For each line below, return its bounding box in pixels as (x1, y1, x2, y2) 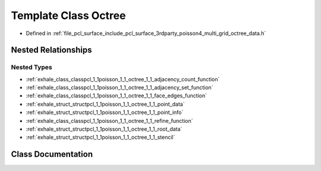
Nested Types (11, 63, 53, 71)
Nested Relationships (11, 45, 92, 55)
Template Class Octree (11, 9, 126, 22)
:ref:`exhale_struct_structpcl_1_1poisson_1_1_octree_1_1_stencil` (26, 134, 175, 141)
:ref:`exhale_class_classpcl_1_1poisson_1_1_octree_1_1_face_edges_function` (26, 92, 207, 99)
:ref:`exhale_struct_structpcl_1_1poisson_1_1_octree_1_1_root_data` (26, 125, 182, 133)
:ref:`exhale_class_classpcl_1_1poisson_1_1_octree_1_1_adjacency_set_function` (26, 84, 213, 91)
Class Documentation (11, 149, 93, 160)
